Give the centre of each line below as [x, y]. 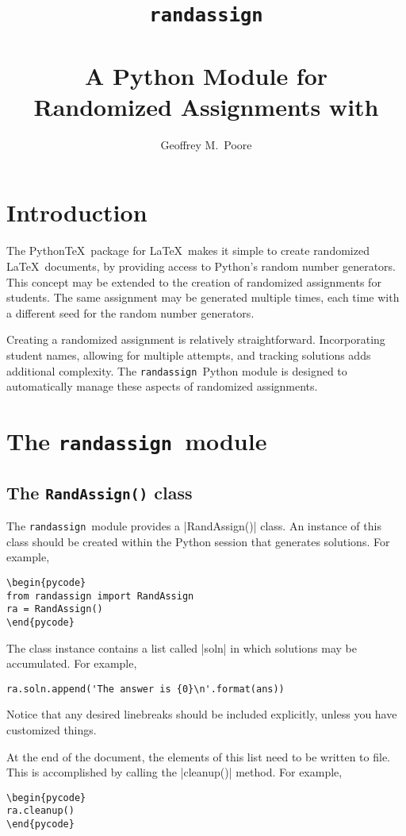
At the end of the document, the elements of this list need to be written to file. [199, 756]
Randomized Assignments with [206, 106]
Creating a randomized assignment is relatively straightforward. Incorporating [196, 339]
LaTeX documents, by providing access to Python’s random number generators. [201, 266]
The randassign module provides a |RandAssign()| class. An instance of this [194, 526]
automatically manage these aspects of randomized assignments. [162, 386]
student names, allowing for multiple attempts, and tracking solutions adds [189, 354]
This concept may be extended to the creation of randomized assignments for [194, 281]
